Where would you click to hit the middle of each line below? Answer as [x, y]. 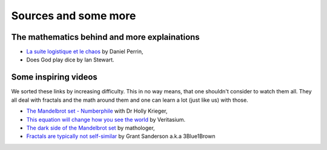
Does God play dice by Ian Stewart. [70, 60]
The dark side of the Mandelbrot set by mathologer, [91, 128]
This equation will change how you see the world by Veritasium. [106, 119]
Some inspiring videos [54, 77]
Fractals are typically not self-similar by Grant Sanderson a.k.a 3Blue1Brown [121, 136]
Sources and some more [74, 16]
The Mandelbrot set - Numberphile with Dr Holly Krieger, [97, 111]
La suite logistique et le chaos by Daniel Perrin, [85, 52]
